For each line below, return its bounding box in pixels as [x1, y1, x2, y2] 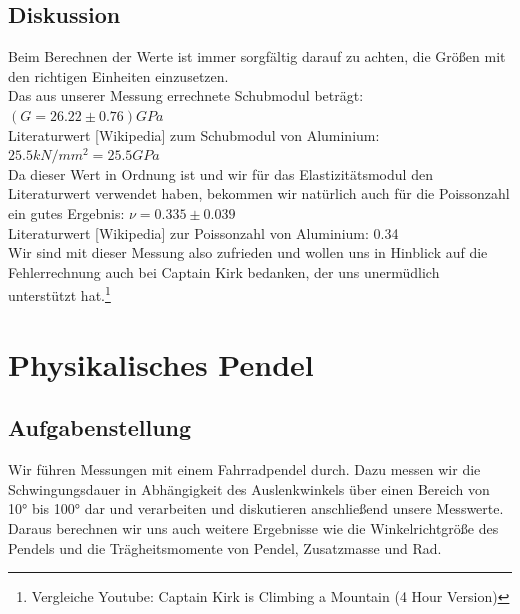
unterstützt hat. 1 [8, 282, 111, 305]
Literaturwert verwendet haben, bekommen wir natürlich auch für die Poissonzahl [8, 183, 510, 204]
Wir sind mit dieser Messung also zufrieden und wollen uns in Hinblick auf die [8, 242, 488, 263]
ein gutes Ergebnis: [8, 202, 125, 223]
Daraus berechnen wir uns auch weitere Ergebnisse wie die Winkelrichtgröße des [8, 517, 499, 538]
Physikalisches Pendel [8, 343, 314, 384]
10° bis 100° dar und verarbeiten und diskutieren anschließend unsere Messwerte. [8, 498, 504, 519]
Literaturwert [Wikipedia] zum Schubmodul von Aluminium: [8, 124, 380, 145]
